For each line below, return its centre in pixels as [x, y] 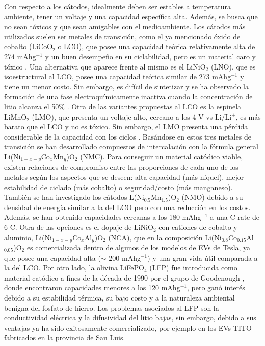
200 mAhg [125, 257]
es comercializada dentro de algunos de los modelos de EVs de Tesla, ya [139, 247]
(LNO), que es [233, 66]
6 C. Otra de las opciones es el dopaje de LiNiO [79, 227]
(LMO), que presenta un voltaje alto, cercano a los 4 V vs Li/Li [132, 116]
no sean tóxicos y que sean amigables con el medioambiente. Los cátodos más [125, 26]
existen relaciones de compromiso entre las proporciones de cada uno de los [121, 167]
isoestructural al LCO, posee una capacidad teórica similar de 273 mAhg [118, 76]
